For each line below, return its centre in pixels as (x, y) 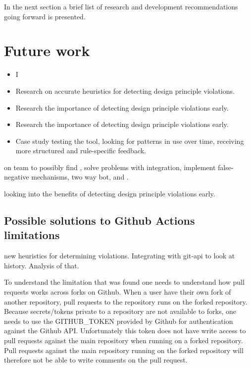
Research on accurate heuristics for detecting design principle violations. (125, 91)
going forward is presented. (45, 16)
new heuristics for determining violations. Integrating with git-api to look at (120, 256)
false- (226, 167)
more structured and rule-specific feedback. (81, 151)
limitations (32, 235)
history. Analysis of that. (42, 265)
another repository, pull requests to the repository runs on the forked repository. (126, 301)
